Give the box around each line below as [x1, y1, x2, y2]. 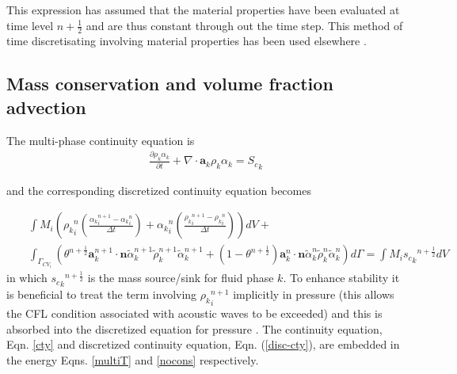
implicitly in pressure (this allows [233, 286, 394, 303]
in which [6, 269, 48, 286]
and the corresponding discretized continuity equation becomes [6, 181, 311, 198]
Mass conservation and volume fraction [6, 71, 333, 96]
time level [6, 17, 54, 33]
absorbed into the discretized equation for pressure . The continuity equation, [6, 320, 383, 337]
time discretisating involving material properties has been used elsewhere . [6, 32, 367, 49]
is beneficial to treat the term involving [6, 286, 197, 303]
